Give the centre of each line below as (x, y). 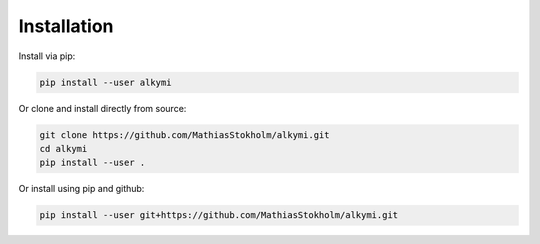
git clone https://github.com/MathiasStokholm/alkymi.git (184, 134)
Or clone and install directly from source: (102, 108)
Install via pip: (47, 56)
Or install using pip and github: (81, 189)
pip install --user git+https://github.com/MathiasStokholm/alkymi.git (219, 215)
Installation (66, 26)
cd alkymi (63, 148)
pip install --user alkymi (105, 82)
